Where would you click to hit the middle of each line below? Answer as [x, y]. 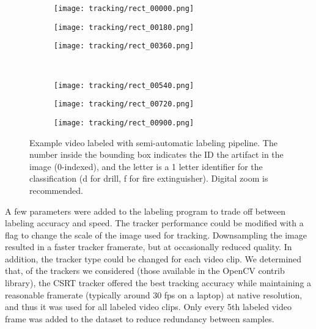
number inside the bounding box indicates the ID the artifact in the [156, 154]
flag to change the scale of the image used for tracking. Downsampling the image [156, 235]
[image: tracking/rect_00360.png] [124, 46]
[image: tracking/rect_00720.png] [124, 104]
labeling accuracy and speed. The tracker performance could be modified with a [154, 223]
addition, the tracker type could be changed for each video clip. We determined [153, 258]
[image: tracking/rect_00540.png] [124, 85]
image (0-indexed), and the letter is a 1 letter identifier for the [146, 166]
